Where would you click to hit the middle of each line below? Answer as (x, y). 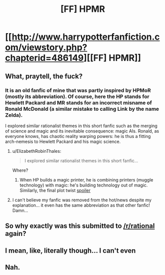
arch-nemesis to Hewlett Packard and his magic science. (63, 141)
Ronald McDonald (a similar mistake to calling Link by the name (82, 109)
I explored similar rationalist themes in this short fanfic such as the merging (81, 126)
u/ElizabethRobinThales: (37, 151)
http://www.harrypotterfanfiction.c (86, 37)
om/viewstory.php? (46, 47)
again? (16, 234)
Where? (20, 170)
